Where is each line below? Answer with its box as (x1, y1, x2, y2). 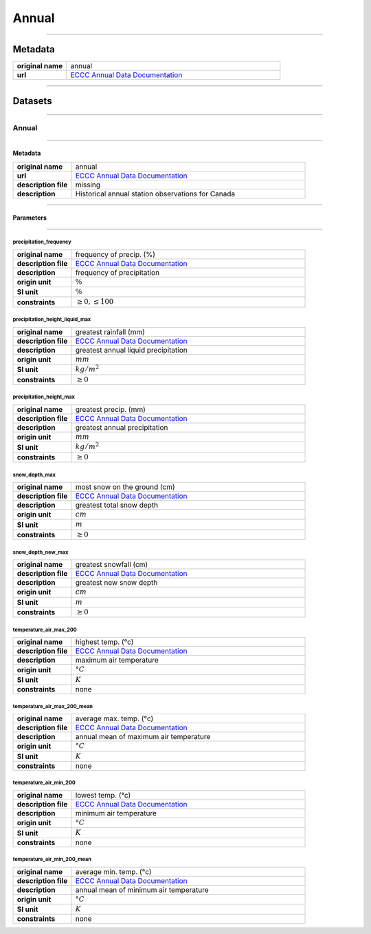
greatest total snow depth (75, 500, 159, 510)
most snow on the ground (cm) (75, 482, 175, 492)
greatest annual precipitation (75, 422, 168, 432)
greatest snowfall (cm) (75, 560, 148, 570)
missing (75, 180, 101, 189)
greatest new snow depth (75, 578, 158, 588)
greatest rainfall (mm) (75, 327, 146, 337)
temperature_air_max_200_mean (12, 703, 93, 709)
